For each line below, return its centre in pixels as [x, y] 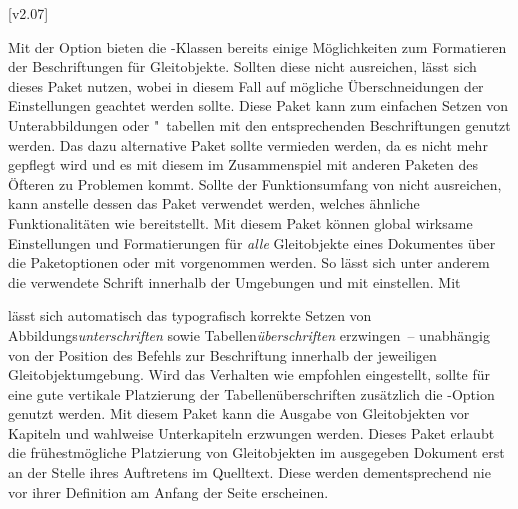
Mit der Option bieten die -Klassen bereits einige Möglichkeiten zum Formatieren [257, 46]
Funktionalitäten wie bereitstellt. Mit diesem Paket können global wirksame [240, 222]
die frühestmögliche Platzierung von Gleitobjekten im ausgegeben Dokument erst [256, 452]
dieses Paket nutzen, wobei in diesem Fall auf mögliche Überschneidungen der [246, 85]
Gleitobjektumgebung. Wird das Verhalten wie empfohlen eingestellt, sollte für [249, 374]
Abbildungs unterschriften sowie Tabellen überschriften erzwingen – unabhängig [249, 334]
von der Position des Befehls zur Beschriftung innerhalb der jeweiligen [222, 354]
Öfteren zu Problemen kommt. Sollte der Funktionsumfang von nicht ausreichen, [255, 183]
